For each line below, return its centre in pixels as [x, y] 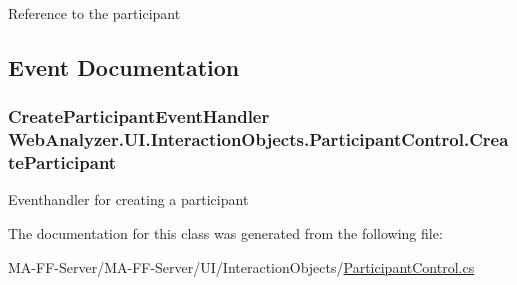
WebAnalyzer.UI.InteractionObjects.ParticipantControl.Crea [258, 139]
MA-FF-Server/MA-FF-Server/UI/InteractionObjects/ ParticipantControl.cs [241, 266]
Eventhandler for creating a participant [128, 199]
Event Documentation [124, 66]
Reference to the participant [94, 13]
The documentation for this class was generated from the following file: [225, 233]
